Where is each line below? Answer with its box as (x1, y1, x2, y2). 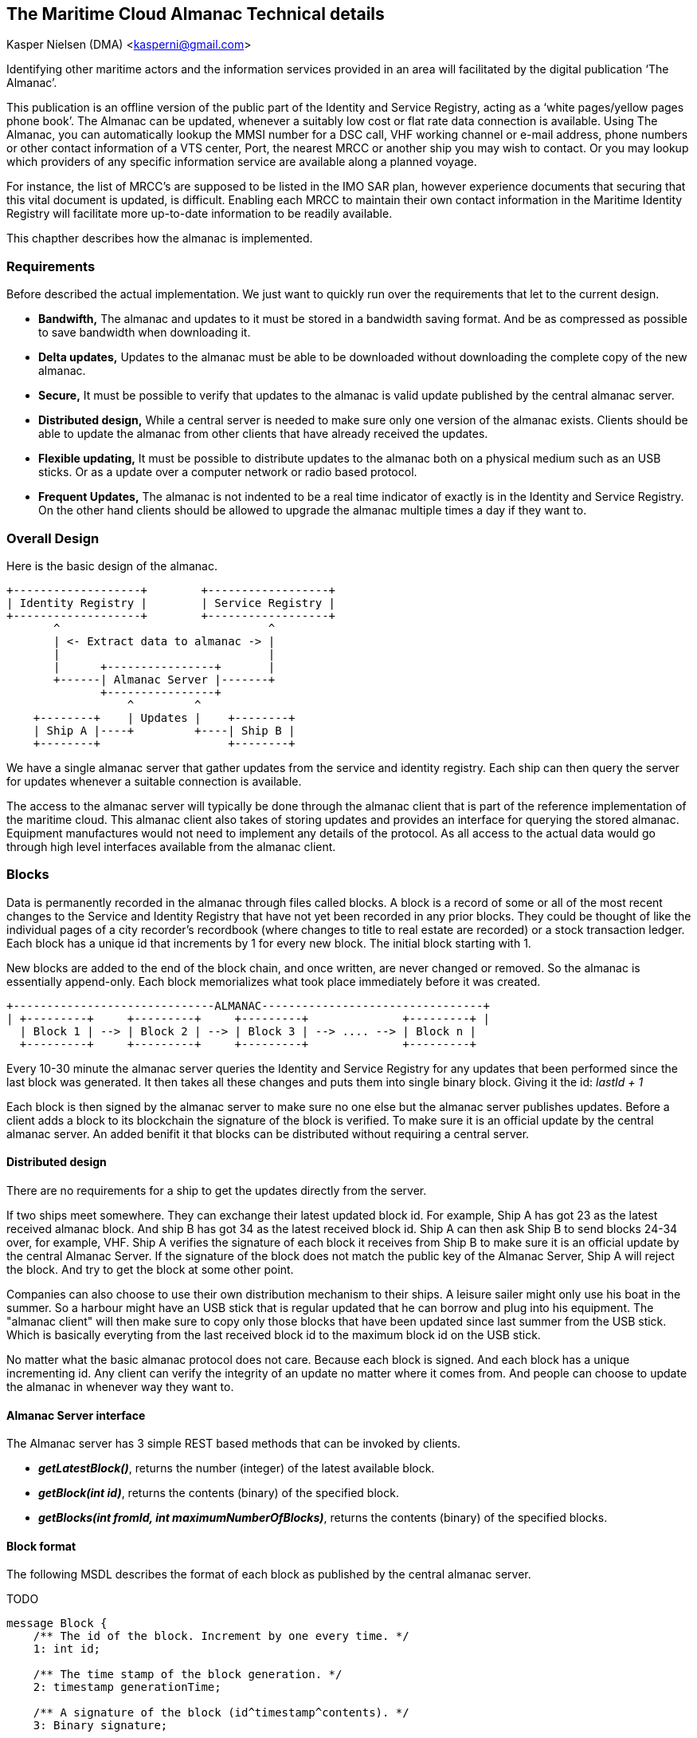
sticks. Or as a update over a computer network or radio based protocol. (38, 465, 417, 479)
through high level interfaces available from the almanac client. (6, 839, 336, 853)
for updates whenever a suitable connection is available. (6, 774, 302, 788)
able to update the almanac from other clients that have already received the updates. (38, 427, 488, 441)
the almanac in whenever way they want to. (6, 1379, 234, 1393)
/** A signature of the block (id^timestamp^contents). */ (33, 1706, 409, 1720)
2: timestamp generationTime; (33, 1681, 221, 1694)
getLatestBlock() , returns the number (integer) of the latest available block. (38, 1461, 435, 1476)
